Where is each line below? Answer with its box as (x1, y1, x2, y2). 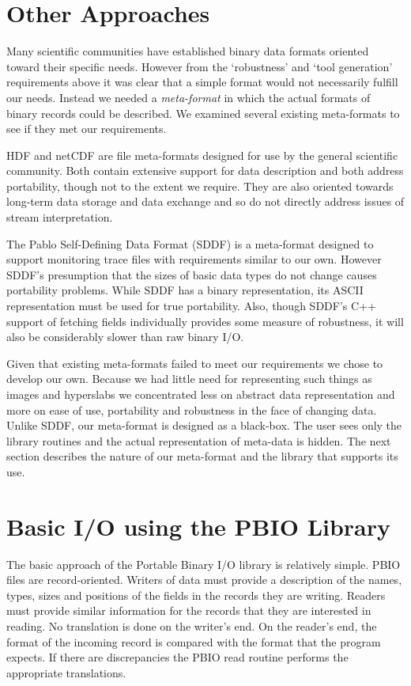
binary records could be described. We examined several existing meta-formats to (6, 104, 400, 121)
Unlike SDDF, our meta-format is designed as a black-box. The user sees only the (6, 417, 402, 434)
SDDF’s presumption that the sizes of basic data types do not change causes (6, 266, 377, 282)
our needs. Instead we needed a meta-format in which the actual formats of (6, 89, 371, 105)
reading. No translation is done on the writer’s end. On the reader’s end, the (6, 618, 377, 635)
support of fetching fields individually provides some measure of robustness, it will (6, 313, 404, 329)
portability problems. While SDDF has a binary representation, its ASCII (6, 282, 364, 298)
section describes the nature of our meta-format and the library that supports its (6, 448, 398, 464)
